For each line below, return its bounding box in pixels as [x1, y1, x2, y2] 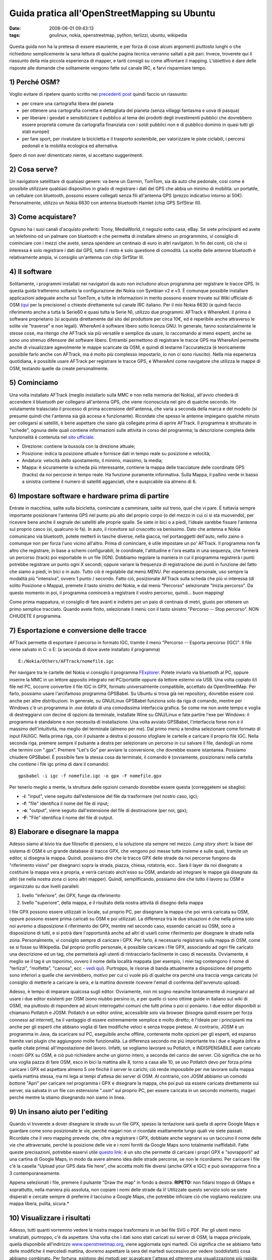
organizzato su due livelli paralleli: [9, 883, 80, 889]
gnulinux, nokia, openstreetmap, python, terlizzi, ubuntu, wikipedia [49, 32, 187, 38]
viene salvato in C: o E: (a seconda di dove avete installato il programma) [9, 647, 161, 653]
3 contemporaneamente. [9, 1170, 60, 1176]
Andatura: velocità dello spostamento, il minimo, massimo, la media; [22, 458, 163, 464]
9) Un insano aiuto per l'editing [9, 1107, 108, 1116]
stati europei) [22, 129, 50, 135]
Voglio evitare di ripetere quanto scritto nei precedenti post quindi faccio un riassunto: [9, 91, 188, 97]
